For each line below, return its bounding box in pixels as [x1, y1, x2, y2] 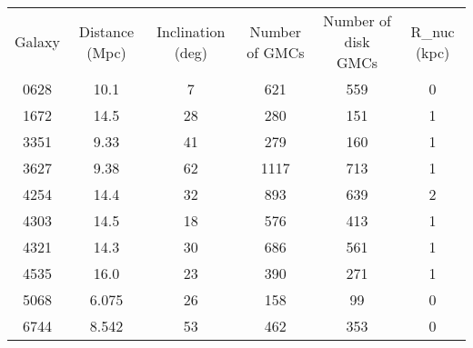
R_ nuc [410, 20, 455, 42]
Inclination [156, 20, 226, 42]
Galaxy [15, 31, 60, 52]
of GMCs [247, 41, 305, 63]
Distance [78, 20, 135, 42]
